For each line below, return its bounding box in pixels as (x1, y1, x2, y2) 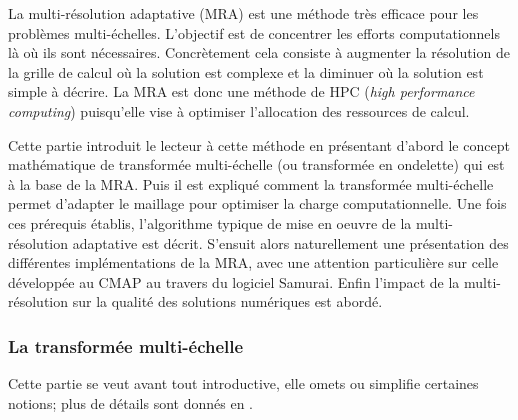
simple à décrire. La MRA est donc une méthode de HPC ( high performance (8, 81, 475, 102)
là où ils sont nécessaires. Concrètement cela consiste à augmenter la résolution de (8, 42, 510, 63)
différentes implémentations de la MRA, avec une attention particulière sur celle (8, 252, 499, 273)
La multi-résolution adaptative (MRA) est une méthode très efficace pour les (8, 3, 479, 23)
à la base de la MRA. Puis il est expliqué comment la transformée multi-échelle (8, 173, 494, 194)
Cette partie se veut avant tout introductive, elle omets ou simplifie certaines (8, 373, 479, 394)
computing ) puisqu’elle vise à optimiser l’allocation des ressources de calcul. (8, 100, 470, 121)
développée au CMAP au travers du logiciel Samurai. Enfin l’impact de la (8, 271, 460, 292)
